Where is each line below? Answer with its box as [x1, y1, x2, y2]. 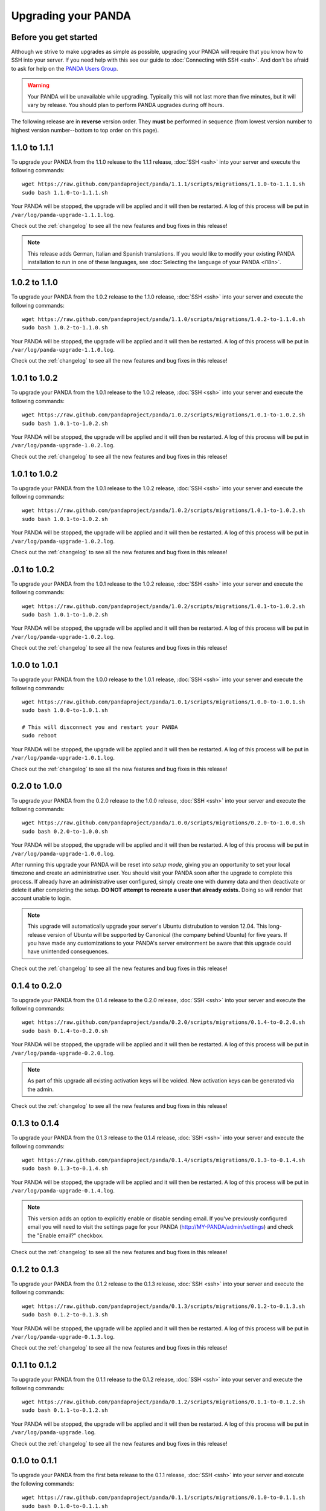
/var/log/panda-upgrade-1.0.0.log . [11, 850, 115, 857]
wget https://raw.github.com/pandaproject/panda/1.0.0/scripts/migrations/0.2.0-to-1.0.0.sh [22, 820, 305, 826]
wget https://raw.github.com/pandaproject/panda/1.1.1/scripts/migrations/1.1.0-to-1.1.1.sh [22, 181, 305, 187]
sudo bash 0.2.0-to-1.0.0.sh [22, 828, 108, 835]
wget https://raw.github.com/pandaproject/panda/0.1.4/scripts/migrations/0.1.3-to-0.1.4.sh [22, 1156, 305, 1163]
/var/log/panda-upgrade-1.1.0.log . [11, 346, 115, 354]
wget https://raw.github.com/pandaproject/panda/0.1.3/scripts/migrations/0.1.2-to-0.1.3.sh [22, 1302, 305, 1310]
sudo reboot [22, 732, 57, 739]
